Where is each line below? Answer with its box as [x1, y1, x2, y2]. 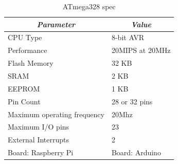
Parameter [37, 19, 76, 29]
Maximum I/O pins [8, 121, 69, 132]
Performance [8, 45, 47, 56]
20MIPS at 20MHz [111, 45, 171, 56]
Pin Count [8, 96, 41, 106]
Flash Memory [8, 58, 54, 68]
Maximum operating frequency [8, 108, 104, 119]
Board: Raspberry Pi [8, 147, 74, 158]
